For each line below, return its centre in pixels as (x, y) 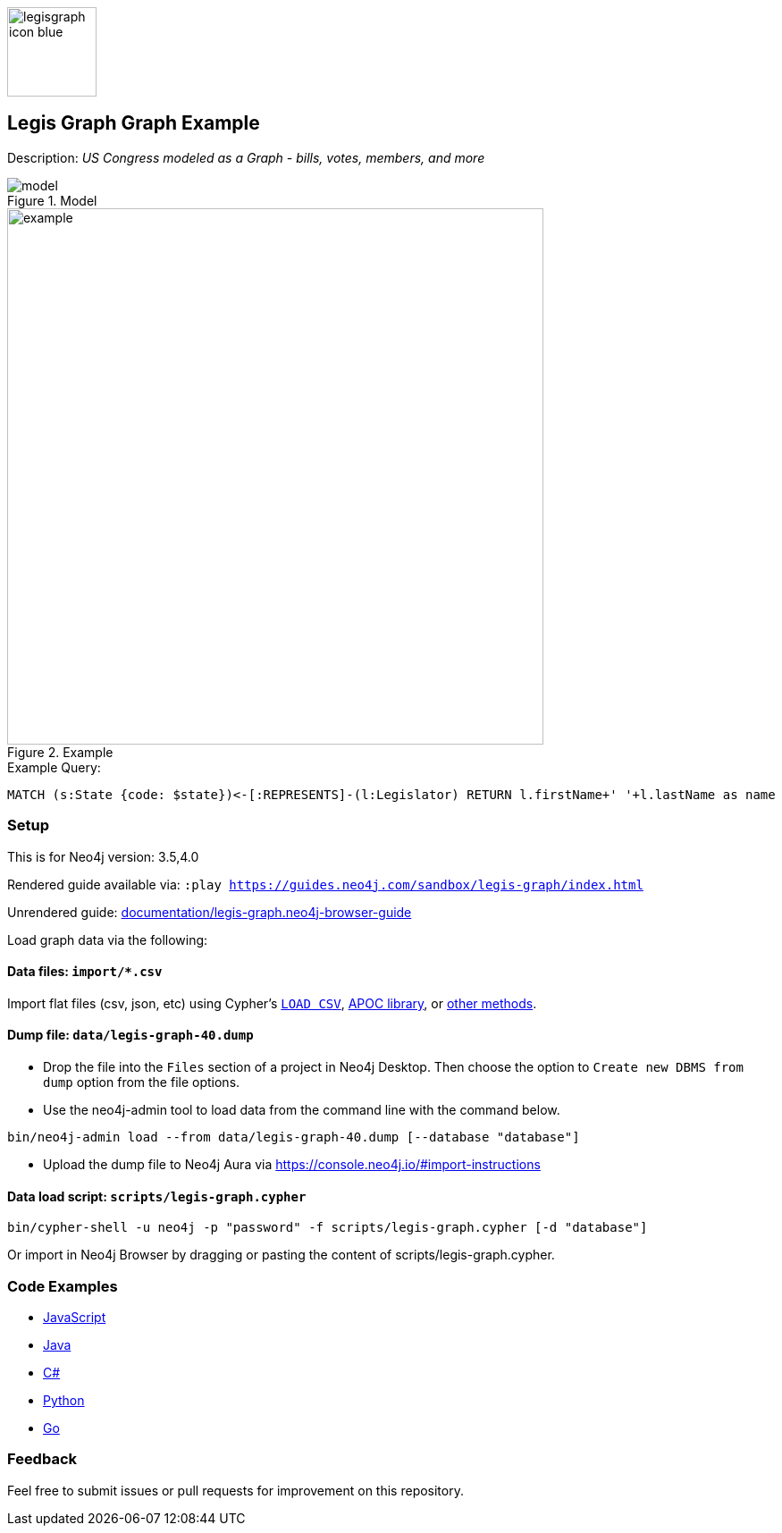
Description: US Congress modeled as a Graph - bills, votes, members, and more (246, 157)
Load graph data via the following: (108, 939)
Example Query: (54, 767)
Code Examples (63, 1286)
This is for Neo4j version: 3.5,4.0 (103, 856)
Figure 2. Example (60, 752)
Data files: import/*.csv (85, 972)
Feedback (42, 1459)
